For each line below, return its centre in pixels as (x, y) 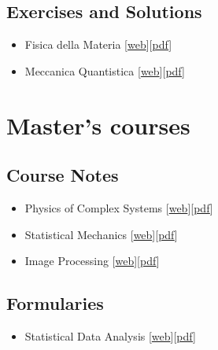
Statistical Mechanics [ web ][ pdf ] (101, 234)
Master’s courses (98, 125)
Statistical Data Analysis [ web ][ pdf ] (110, 335)
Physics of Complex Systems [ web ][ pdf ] (119, 207)
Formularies (55, 303)
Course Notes (63, 175)
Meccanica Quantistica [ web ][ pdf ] (105, 70)
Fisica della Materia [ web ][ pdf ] (98, 44)
